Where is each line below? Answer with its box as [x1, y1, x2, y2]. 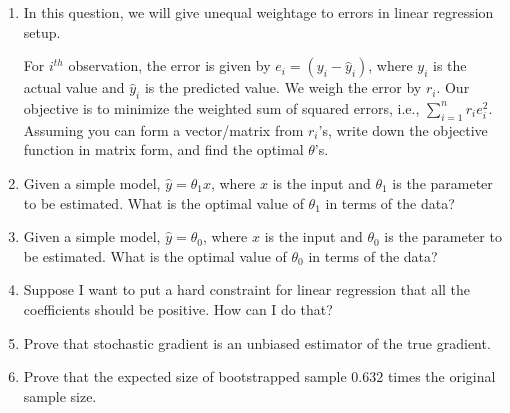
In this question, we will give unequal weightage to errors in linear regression [23, 2, 494, 22]
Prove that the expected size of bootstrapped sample [23, 366, 347, 387]
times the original [387, 366, 496, 387]
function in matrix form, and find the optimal [23, 139, 304, 160]
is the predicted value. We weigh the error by [144, 77, 422, 98]
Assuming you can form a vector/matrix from [23, 119, 304, 140]
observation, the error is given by [68, 55, 271, 76]
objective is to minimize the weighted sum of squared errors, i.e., [23, 97, 420, 118]
